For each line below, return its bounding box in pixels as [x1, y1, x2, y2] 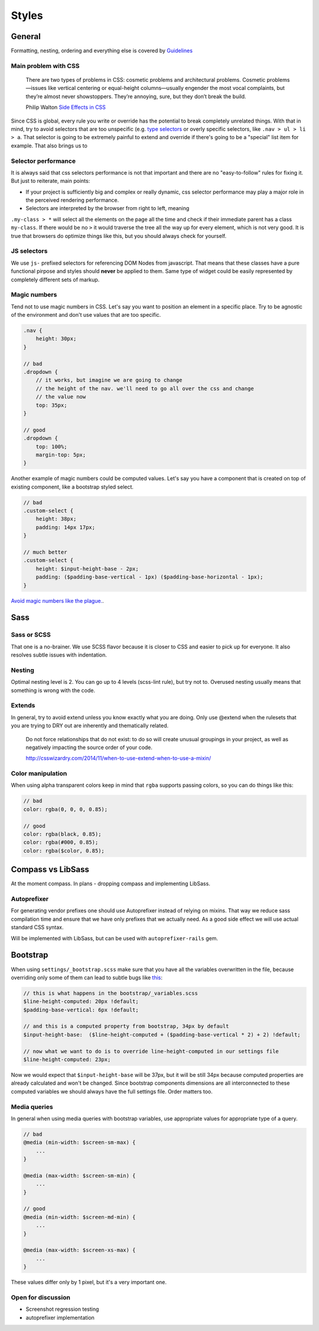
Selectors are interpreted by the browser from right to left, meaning [25, 205, 190, 212]
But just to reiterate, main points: [11, 178, 90, 185]
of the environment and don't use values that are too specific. [11, 311, 161, 319]
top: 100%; [35, 443, 67, 450]
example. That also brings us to [11, 142, 88, 149]
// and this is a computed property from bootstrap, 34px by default [23, 1023, 229, 1030]
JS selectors [11, 247, 48, 255]
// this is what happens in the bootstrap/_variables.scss [23, 989, 198, 996]
